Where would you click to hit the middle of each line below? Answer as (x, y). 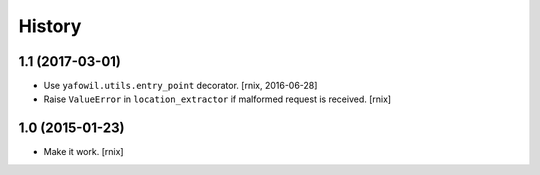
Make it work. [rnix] (83, 152)
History (50, 26)
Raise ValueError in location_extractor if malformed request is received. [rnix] (217, 99)
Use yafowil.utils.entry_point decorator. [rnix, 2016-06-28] (180, 86)
